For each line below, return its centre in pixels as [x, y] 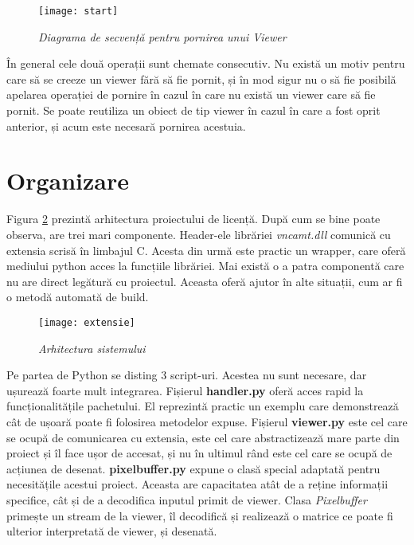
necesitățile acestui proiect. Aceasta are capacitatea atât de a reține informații [197, 484]
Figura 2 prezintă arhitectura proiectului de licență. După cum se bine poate [193, 219]
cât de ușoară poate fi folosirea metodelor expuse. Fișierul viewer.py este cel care [207, 421]
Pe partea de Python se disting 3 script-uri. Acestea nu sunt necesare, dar [187, 375]
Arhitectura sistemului [92, 348]
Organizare [68, 180]
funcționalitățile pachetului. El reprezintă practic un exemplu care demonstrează [203, 406]
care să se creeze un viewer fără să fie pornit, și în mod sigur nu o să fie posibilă [201, 78]
